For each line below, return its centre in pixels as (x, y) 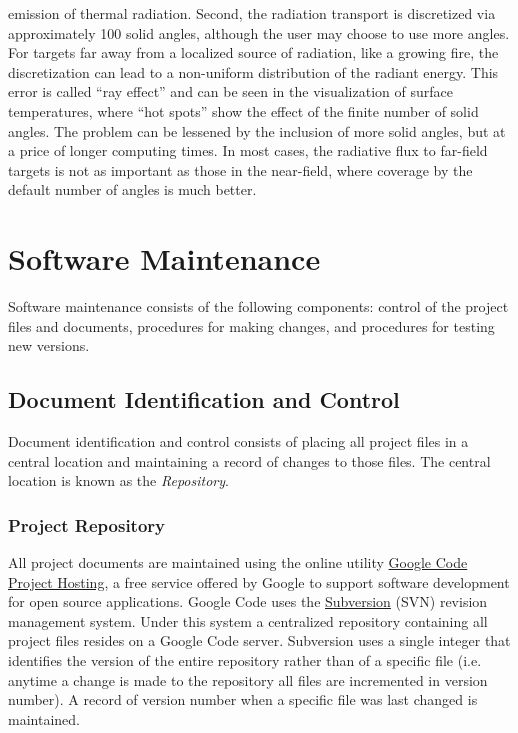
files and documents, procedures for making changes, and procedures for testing (251, 325)
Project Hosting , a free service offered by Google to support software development (259, 581)
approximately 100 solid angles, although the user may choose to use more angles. (259, 32)
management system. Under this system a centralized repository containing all (248, 620)
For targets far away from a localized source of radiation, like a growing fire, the (253, 52)
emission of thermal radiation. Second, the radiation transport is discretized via (252, 13)
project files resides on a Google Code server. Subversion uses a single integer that (259, 640)
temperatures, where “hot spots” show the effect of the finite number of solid (243, 110)
